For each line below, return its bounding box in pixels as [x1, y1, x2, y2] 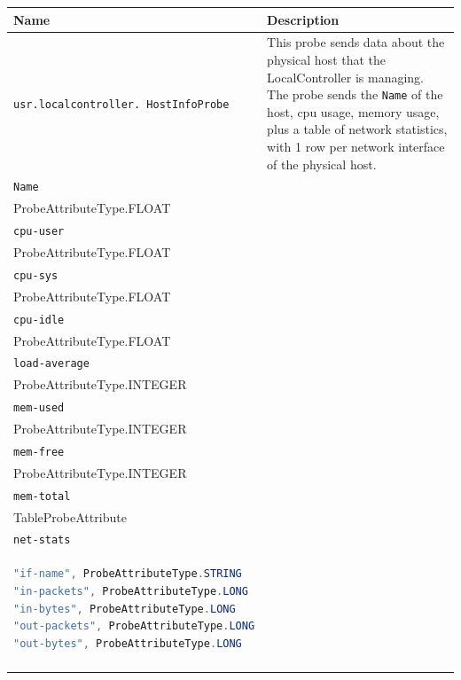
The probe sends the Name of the [267, 85, 443, 104]
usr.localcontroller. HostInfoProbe [13, 98, 230, 111]
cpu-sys [13, 269, 59, 282]
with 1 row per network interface [267, 137, 445, 155]
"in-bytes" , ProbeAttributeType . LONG [13, 602, 236, 615]
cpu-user [13, 225, 65, 238]
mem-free [13, 445, 65, 458]
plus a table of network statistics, [267, 120, 448, 138]
